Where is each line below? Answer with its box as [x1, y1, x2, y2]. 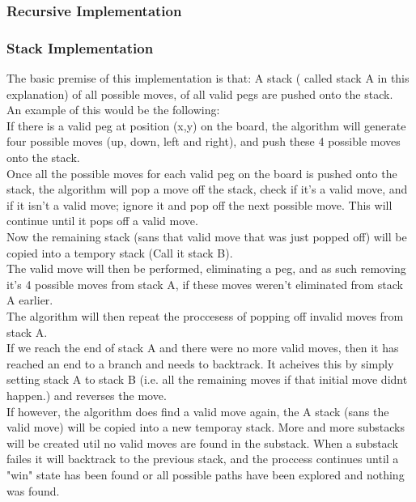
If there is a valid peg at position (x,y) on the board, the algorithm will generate [6, 117, 406, 134]
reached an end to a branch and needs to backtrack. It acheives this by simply [6, 355, 394, 372]
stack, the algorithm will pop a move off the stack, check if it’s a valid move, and [6, 181, 408, 198]
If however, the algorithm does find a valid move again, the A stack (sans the [6, 402, 389, 419]
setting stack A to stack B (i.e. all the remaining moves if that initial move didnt [6, 371, 408, 388]
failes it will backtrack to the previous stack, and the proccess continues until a [6, 450, 399, 467]
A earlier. [6, 291, 53, 308]
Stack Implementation [6, 37, 154, 57]
